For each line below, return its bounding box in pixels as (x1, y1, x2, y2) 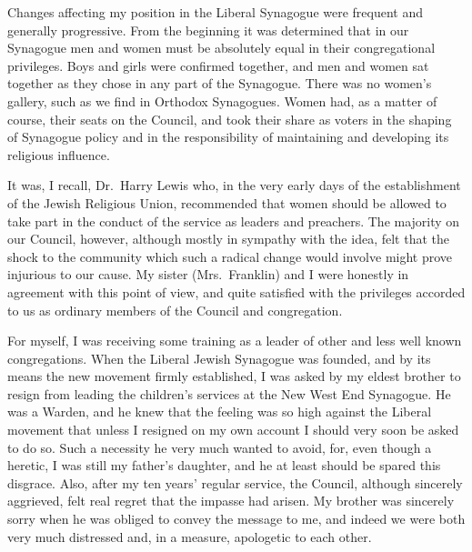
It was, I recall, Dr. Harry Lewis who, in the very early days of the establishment (7, 176, 461, 195)
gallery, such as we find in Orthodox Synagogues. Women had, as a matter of (7, 91, 437, 110)
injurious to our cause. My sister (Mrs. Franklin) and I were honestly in (7, 265, 409, 284)
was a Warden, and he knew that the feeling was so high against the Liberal (7, 402, 432, 421)
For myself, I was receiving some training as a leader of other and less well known (7, 331, 462, 350)
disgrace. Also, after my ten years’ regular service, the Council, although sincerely (7, 473, 463, 492)
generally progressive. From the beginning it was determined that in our (7, 20, 409, 39)
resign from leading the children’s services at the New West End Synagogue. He (7, 384, 451, 403)
